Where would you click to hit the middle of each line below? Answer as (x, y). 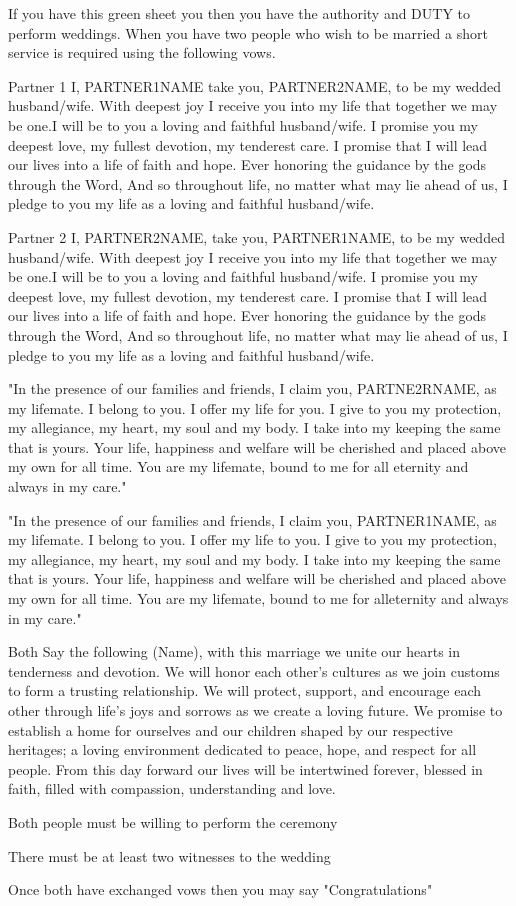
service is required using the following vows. (142, 52)
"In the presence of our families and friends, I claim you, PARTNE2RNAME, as (252, 388)
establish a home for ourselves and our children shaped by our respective (230, 729)
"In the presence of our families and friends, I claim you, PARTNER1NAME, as (252, 519)
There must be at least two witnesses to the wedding (169, 855)
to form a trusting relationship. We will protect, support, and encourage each (245, 690)
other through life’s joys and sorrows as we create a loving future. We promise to (255, 710)
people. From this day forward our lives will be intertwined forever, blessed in (245, 768)
